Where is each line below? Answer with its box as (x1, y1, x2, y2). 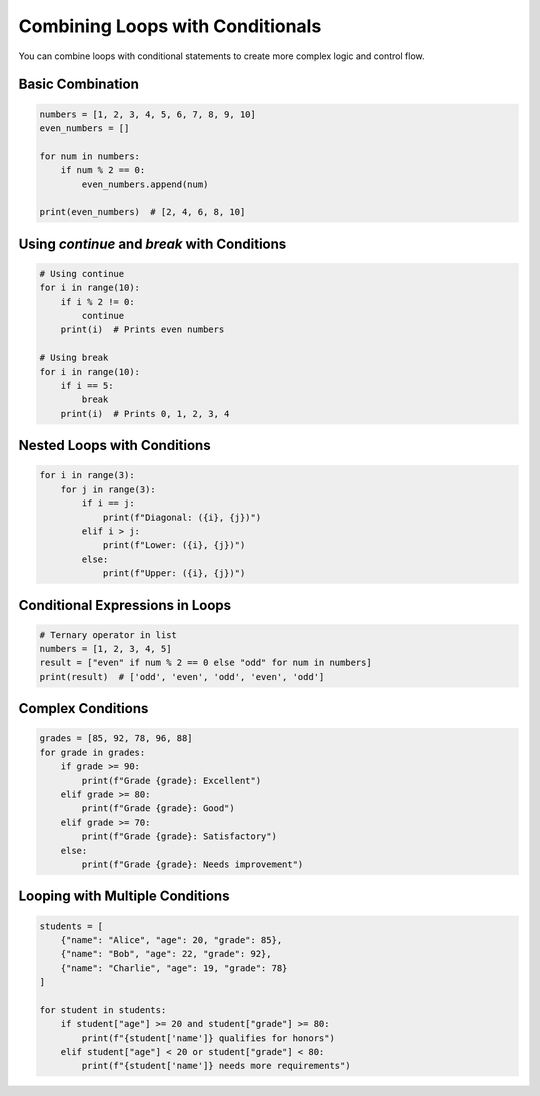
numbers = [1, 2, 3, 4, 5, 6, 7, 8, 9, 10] (39, 108, 257, 120)
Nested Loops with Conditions (18, 437, 211, 454)
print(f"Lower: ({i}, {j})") (102, 540, 246, 551)
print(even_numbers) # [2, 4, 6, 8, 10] (39, 206, 246, 218)
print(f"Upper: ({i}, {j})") (102, 568, 246, 579)
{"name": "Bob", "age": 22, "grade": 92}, (60, 948, 272, 960)
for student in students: (39, 1004, 167, 1015)
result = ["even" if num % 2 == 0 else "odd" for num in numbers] (39, 657, 372, 669)
